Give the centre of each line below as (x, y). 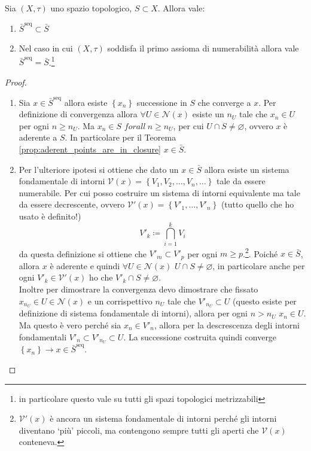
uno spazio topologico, (91, 8)
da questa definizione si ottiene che (83, 253)
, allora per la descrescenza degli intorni (227, 325)
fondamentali (43, 336)
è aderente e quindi (85, 265)
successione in (162, 102)
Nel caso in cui (46, 48)
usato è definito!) (50, 216)
